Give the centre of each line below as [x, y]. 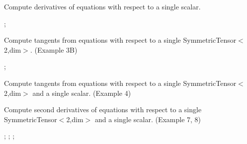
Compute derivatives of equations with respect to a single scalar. [102, 6]
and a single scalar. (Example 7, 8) [148, 119]
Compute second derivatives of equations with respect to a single [103, 109]
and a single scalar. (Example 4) [82, 93]
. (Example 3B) [54, 49]
